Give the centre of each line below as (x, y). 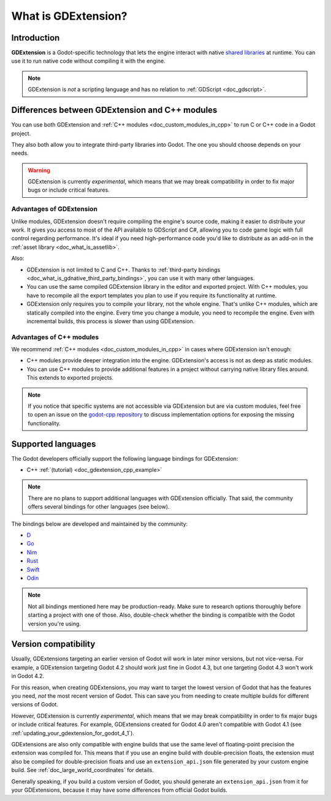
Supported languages (54, 444)
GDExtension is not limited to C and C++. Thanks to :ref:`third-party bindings (124, 270)
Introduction (36, 38)
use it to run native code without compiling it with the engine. (88, 61)
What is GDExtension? (70, 16)
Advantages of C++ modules (55, 337)
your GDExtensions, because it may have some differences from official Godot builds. (120, 790)
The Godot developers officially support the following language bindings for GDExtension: (125, 458)
